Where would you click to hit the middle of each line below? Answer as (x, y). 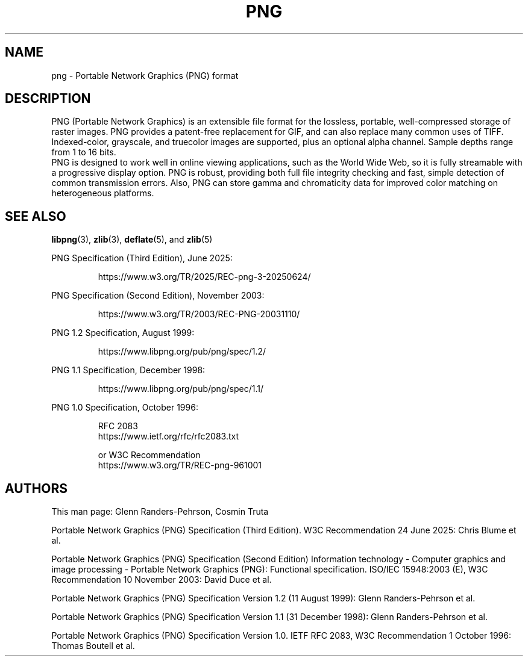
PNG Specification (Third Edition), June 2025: (142, 258)
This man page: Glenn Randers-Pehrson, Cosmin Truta (160, 512)
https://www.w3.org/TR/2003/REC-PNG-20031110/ (199, 314)
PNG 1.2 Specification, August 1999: (123, 333)
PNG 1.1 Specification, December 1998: (128, 370)
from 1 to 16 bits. (84, 152)
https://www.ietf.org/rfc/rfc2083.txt (168, 436)
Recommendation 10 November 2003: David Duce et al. (162, 580)
